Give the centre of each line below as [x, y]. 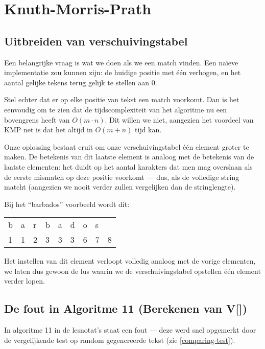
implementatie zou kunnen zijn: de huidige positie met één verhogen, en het [123, 72]
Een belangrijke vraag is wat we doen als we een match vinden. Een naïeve [121, 62]
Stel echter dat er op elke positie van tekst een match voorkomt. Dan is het [122, 99]
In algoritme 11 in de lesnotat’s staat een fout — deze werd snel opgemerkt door [130, 330]
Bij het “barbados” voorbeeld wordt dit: [67, 204]
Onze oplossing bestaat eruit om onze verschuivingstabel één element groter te [127, 146]
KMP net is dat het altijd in [49, 130]
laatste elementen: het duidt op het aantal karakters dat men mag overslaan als [128, 166]
